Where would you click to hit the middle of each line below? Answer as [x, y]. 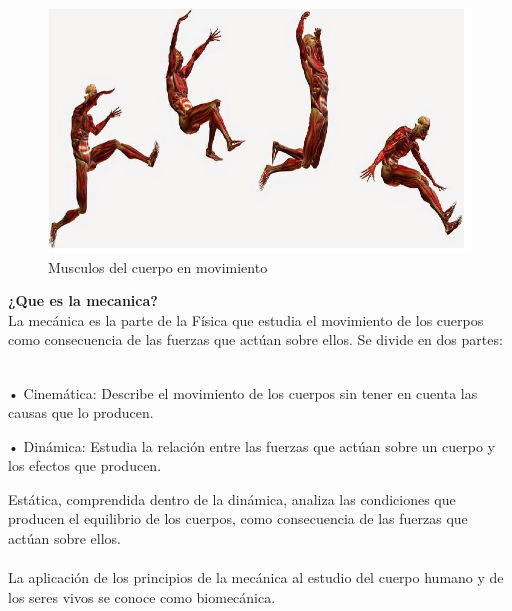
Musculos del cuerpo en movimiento [158, 266]
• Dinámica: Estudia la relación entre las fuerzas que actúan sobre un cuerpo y [252, 445]
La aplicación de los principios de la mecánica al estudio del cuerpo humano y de [256, 577]
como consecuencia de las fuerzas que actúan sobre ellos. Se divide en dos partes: [255, 339]
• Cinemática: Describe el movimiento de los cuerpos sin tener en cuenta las [243, 392]
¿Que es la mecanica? [83, 300]
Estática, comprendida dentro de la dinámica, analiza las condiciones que [232, 498]
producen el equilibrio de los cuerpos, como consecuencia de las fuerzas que [238, 518]
